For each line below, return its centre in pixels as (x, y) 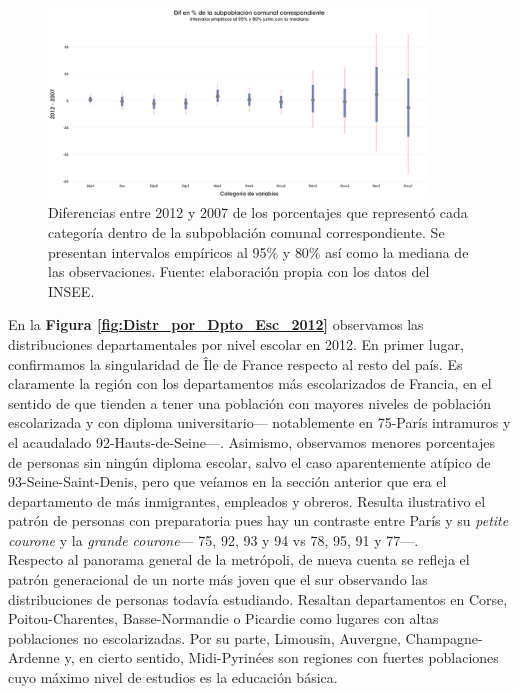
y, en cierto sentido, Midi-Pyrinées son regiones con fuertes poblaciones (281, 657)
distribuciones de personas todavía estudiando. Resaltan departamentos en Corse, (258, 598)
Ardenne (34, 657)
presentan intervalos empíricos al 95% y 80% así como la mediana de (258, 251)
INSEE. (71, 290)
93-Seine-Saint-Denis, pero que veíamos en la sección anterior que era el (227, 481)
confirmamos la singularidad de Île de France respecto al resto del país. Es (235, 363)
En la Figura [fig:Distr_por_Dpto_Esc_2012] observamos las (216, 324)
